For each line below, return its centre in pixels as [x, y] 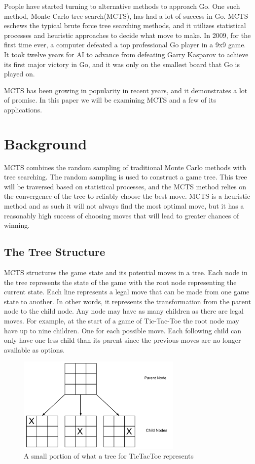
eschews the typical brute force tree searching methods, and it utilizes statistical [125, 25]
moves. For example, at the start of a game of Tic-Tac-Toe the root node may [122, 320]
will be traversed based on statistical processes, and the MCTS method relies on [125, 186]
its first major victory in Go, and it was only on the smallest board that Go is [122, 64]
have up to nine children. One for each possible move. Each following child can [123, 330]
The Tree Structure [55, 252]
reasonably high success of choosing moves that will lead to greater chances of [122, 215]
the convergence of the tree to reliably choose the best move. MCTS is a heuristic [127, 196]
